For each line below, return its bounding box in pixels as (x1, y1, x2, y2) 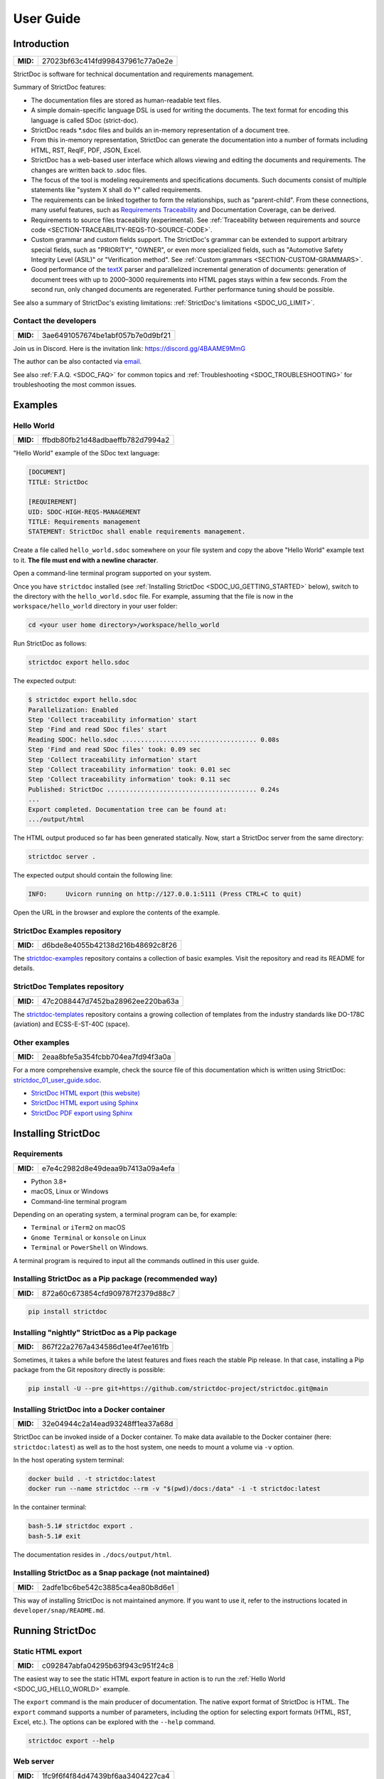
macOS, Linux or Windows (31, 1187, 109, 1195)
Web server (13, 1756, 55, 1766)
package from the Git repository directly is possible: (13, 1366, 166, 1374)
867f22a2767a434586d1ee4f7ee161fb (41, 1342, 169, 1352)
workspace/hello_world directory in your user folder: (13, 602, 178, 611)
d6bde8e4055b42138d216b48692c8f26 (41, 940, 178, 950)
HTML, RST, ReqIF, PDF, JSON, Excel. (31, 146, 142, 154)
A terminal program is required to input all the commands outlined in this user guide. (13, 1256, 260, 1265)
